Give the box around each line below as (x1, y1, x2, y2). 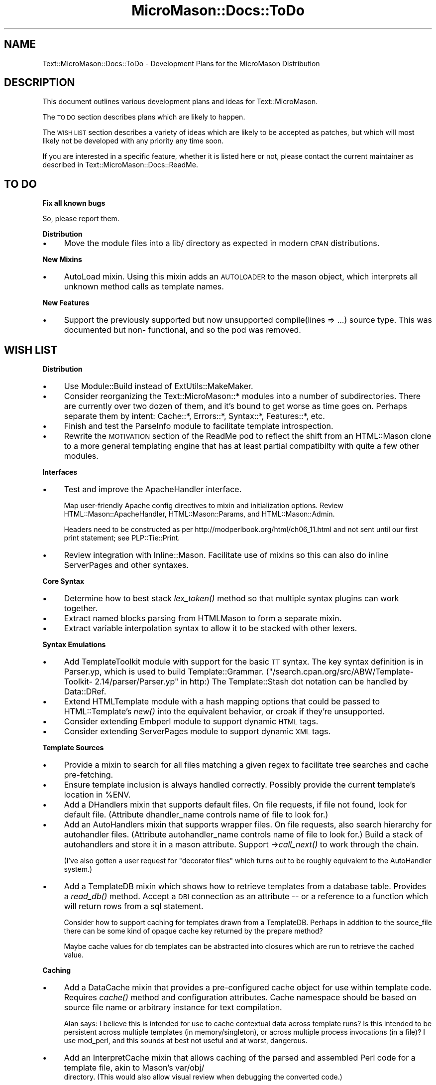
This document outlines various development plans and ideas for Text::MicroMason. (42, 97, 318, 106)
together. (64, 603, 98, 614)
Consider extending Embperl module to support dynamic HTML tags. (64, 716, 319, 727)
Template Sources (42, 743, 104, 752)
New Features (42, 298, 90, 307)
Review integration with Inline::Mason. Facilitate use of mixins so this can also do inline (64, 550, 389, 560)
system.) (64, 865, 93, 874)
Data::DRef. (64, 686, 107, 697)
